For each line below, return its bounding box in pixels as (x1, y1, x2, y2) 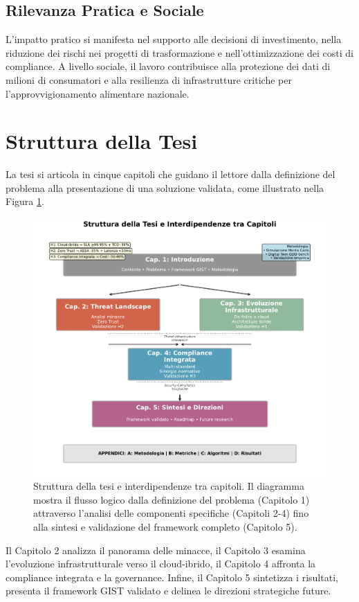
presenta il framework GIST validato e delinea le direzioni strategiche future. (6, 583, 331, 598)
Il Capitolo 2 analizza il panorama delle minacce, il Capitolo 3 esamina (6, 542, 306, 557)
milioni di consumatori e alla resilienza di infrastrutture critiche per (6, 72, 292, 87)
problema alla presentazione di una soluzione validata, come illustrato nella (6, 180, 324, 195)
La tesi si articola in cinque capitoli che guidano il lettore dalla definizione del (6, 167, 335, 182)
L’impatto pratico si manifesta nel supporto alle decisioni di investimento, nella (6, 32, 342, 46)
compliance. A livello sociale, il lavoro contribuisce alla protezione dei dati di (6, 59, 331, 73)
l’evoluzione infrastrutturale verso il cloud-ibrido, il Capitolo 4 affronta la (6, 556, 316, 571)
